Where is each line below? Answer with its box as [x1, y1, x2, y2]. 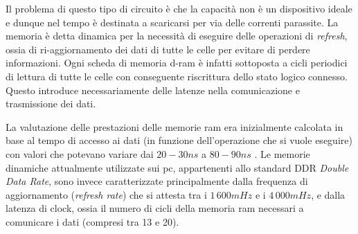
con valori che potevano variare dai [6, 146, 154, 161]
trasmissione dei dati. [6, 96, 96, 111]
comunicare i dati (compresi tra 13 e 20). [6, 214, 179, 228]
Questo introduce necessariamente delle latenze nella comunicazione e [6, 82, 300, 97]
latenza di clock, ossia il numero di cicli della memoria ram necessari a [6, 201, 304, 215]
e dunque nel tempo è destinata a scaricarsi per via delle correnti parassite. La [6, 15, 339, 29]
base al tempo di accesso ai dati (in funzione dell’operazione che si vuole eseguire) [6, 133, 352, 147]
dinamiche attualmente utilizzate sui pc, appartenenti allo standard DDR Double [6, 160, 349, 174]
